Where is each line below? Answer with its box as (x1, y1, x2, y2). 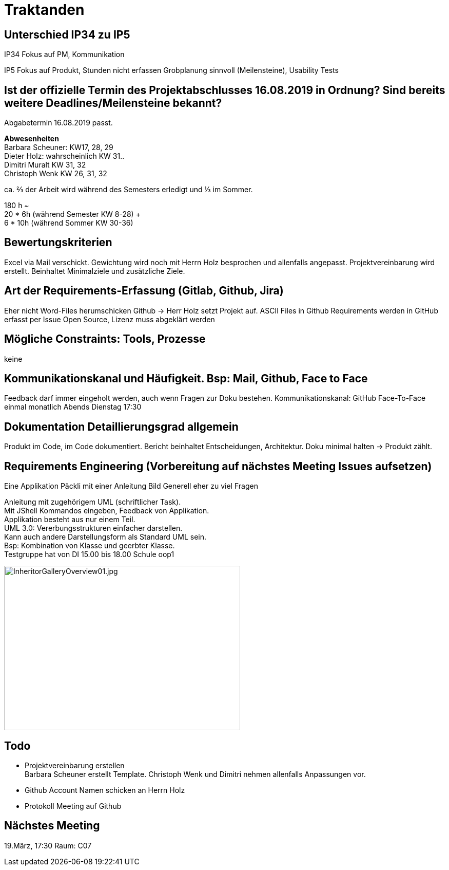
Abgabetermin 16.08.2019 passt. (4, 118, 113, 127)
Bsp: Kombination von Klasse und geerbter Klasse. (4, 541, 175, 550)
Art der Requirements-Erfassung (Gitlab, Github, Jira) (4, 284, 284, 298)
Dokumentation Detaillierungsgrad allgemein (4, 420, 239, 433)
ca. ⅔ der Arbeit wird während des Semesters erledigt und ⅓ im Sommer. (4, 185, 253, 194)
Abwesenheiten (4, 134, 59, 143)
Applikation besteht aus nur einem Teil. (4, 515, 135, 524)
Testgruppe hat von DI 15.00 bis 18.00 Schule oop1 (4, 550, 174, 559)
